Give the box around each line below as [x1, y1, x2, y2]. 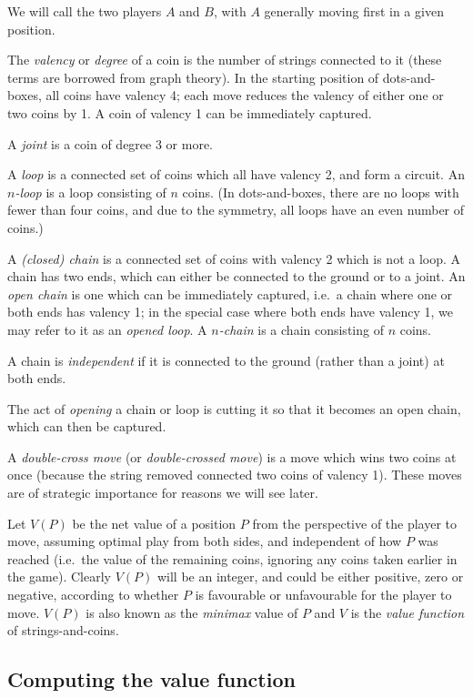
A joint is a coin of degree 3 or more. [7, 134, 213, 153]
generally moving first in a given [264, 2, 444, 20]
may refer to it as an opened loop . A [7, 319, 207, 339]
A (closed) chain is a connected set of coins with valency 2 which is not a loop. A [7, 248, 461, 268]
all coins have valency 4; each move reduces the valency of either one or [45, 86, 444, 105]
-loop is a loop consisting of [15, 182, 166, 201]
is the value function [350, 602, 465, 622]
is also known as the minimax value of [86, 602, 298, 622]
